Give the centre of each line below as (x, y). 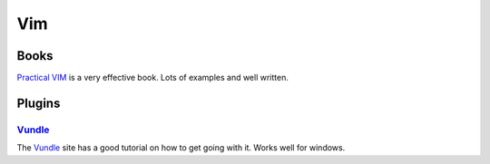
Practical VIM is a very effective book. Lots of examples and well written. (153, 78)
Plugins (39, 103)
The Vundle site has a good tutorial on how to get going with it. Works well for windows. (181, 148)
